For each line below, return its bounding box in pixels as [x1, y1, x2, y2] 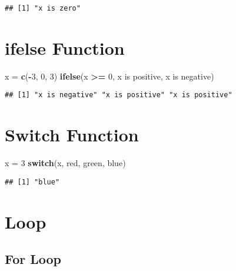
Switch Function [5, 123, 139, 147]
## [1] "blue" [5, 177, 60, 186]
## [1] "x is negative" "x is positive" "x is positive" [5, 91, 232, 100]
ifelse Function [5, 35, 125, 60]
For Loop [5, 250, 62, 268]
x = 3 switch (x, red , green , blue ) [5, 157, 126, 169]
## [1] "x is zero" [5, 4, 81, 12]
